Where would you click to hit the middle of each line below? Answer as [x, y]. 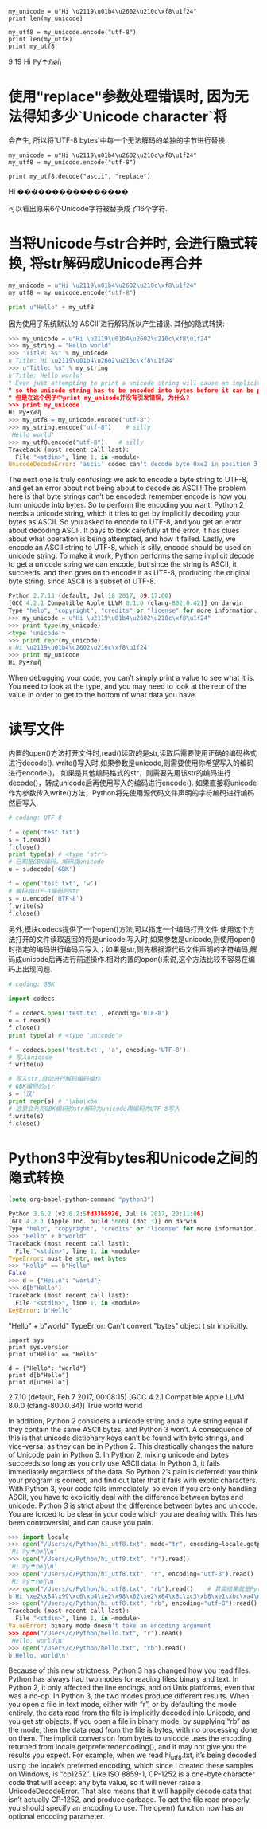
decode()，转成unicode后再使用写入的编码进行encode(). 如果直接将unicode [132, 783]
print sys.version [39, 1347]
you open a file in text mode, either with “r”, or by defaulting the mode [122, 1705]
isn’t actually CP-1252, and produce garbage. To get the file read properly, [130, 1800]
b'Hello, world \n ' [39, 1655]
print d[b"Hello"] [39, 1375]
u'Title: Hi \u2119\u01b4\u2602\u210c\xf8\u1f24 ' [92, 361]
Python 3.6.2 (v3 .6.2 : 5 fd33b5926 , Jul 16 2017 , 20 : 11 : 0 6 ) [106, 1214]
